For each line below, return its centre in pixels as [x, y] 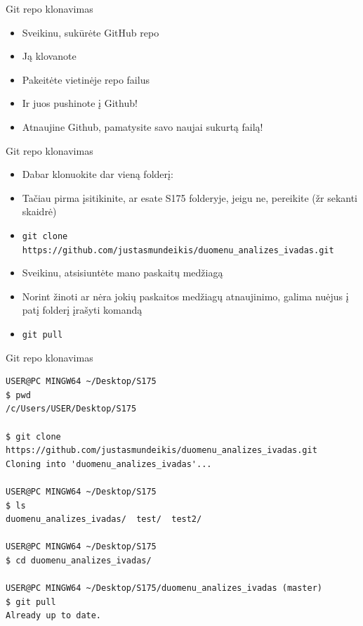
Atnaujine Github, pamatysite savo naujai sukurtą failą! [143, 126]
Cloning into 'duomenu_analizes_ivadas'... [109, 464]
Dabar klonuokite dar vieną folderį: [98, 174]
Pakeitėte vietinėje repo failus [86, 79]
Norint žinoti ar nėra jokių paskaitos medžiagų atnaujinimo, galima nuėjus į [185, 296]
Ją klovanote [49, 56]
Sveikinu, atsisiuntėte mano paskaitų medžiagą [123, 273]
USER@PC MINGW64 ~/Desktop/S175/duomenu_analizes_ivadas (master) [164, 588]
